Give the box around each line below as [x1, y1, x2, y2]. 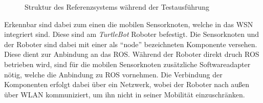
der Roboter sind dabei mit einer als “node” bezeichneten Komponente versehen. [4, 38, 257, 49]
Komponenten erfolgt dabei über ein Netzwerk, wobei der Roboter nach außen [4, 79, 250, 90]
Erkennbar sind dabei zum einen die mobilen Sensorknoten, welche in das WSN [4, 18, 253, 29]
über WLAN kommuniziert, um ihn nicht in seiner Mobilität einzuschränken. [4, 89, 245, 99]
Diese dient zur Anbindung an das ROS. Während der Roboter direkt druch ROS [4, 49, 259, 59]
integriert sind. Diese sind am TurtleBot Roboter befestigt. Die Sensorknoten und [4, 29, 259, 39]
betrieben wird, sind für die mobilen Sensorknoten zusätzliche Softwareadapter [4, 58, 251, 69]
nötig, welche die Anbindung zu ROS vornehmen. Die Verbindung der [4, 69, 223, 79]
